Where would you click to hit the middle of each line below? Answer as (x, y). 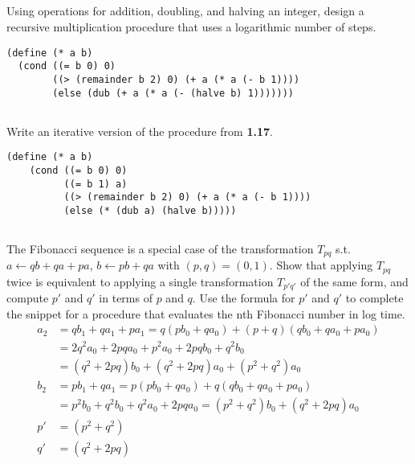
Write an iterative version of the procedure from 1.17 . (140, 131)
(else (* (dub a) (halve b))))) (150, 210)
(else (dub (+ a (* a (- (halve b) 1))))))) (173, 93)
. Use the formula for (244, 298)
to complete (374, 298)
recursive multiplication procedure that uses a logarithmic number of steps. (191, 26)
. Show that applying (321, 265)
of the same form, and (354, 281)
